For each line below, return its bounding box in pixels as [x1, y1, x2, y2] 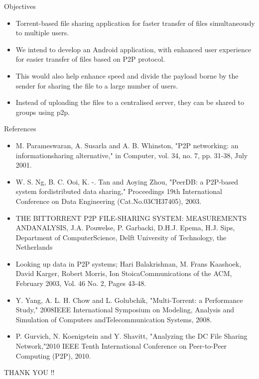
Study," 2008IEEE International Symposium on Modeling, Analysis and [15, 304, 235, 315]
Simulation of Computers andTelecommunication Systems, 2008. [15, 314, 212, 324]
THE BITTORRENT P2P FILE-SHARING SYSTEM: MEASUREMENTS [15, 212, 247, 223]
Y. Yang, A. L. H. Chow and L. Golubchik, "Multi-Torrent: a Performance [15, 294, 243, 305]
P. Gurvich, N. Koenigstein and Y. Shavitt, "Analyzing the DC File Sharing [15, 331, 248, 341]
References [4, 123, 36, 134]
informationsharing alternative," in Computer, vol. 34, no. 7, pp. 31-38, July [15, 150, 248, 160]
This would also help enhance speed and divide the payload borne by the [15, 70, 239, 81]
